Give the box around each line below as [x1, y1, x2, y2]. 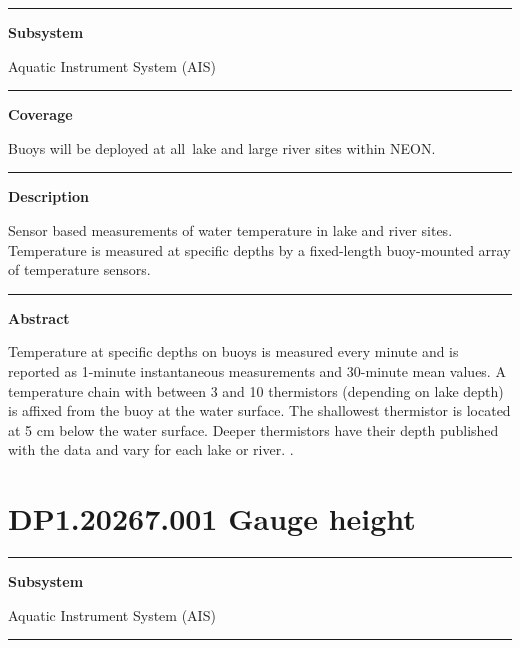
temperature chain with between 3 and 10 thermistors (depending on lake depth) [8, 380, 504, 401]
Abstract [8, 307, 70, 328]
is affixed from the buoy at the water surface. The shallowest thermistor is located [8, 400, 511, 421]
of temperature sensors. [8, 259, 151, 280]
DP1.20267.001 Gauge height [8, 498, 416, 539]
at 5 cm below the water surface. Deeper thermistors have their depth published [8, 419, 499, 440]
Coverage [8, 104, 73, 125]
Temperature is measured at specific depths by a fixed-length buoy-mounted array [8, 239, 511, 260]
